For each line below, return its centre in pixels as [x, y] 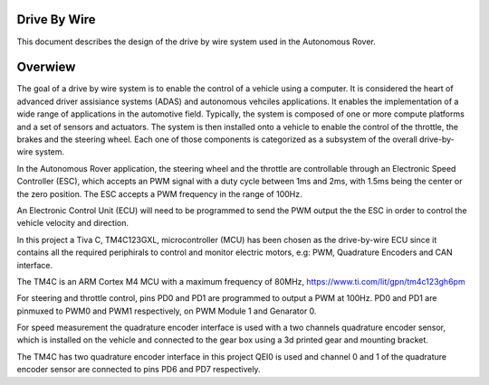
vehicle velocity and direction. [72, 223]
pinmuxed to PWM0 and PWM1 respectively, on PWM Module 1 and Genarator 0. [167, 311]
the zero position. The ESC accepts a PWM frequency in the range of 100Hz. [159, 193]
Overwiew [46, 67]
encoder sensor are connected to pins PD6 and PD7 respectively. [139, 370]
